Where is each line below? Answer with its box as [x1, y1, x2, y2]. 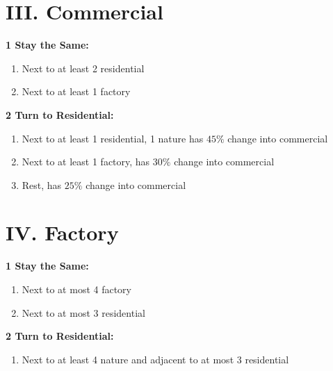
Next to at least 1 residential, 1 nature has [22, 131, 204, 145]
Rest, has [22, 177, 62, 192]
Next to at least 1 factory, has [22, 154, 150, 169]
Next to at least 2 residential [22, 60, 145, 75]
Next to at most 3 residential [22, 305, 145, 320]
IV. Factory [6, 218, 119, 247]
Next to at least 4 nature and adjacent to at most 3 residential [22, 352, 289, 366]
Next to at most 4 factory [22, 282, 132, 296]
